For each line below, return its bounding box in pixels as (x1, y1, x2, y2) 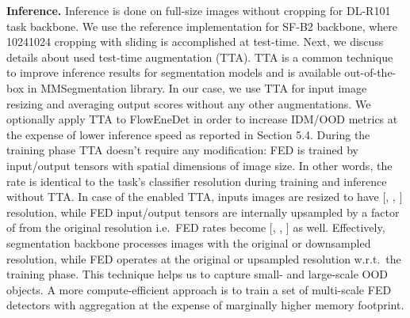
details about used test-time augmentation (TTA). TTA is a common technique (6, 48, 393, 65)
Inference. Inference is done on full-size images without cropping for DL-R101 (6, 2, 391, 18)
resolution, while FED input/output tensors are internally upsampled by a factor (6, 203, 400, 220)
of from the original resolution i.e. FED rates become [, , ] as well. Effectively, (6, 219, 385, 236)
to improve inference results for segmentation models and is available (6, 64, 341, 81)
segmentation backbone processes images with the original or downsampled (6, 234, 371, 251)
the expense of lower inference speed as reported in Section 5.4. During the (6, 126, 370, 142)
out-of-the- (344, 64, 397, 81)
